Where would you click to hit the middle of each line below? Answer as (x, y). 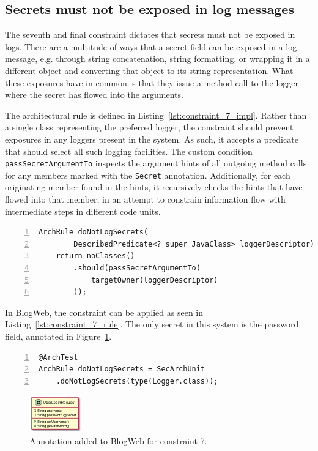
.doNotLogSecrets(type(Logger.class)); (137, 381)
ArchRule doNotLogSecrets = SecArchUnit (122, 369)
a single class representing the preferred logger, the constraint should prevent (149, 127)
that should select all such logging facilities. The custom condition (129, 151)
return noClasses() (95, 256)
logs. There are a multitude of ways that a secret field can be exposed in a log (151, 46)
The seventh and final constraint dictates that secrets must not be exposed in (150, 35)
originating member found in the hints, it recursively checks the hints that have (154, 187)
